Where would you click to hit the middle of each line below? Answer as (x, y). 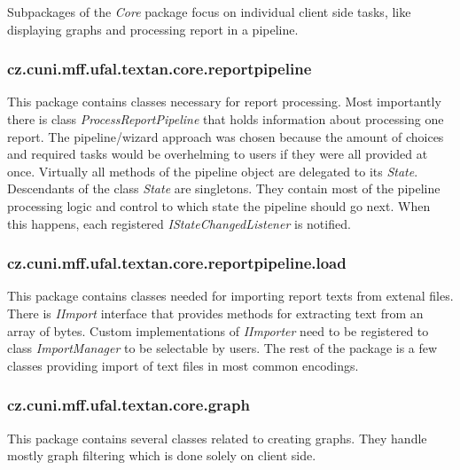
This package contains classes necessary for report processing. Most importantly (224, 102)
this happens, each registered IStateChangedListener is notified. (179, 223)
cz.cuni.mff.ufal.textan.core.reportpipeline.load (177, 263)
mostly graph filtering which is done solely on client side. (162, 455)
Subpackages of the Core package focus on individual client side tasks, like (209, 12)
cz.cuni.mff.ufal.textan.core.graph (129, 405)
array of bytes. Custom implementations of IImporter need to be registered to (218, 330)
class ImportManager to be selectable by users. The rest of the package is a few (222, 348)
